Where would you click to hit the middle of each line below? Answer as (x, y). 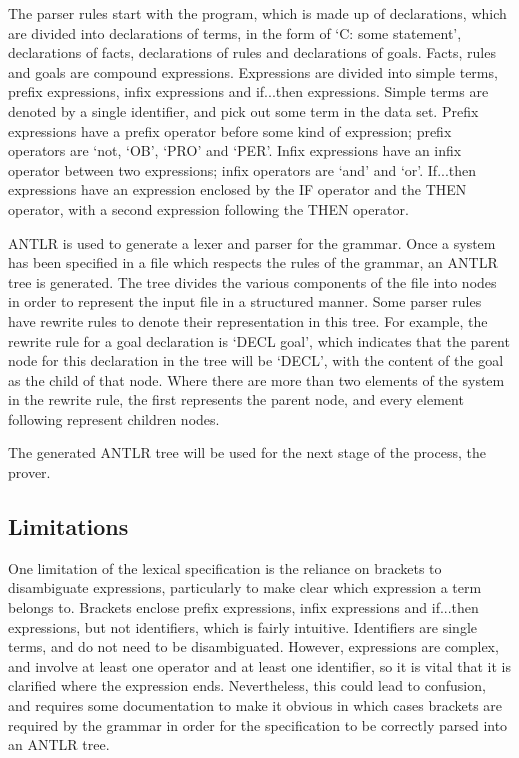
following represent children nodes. (114, 418)
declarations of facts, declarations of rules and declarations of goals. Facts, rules (252, 52)
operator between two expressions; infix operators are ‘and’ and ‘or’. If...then (242, 169)
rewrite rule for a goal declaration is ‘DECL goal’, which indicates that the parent (259, 340)
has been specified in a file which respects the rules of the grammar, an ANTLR (253, 262)
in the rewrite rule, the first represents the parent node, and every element (236, 399)
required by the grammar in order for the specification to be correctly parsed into (258, 724)
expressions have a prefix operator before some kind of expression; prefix (230, 130)
